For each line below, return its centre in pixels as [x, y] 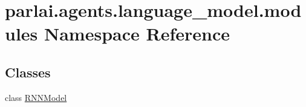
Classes [28, 72]
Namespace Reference [137, 34]
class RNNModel [36, 97]
